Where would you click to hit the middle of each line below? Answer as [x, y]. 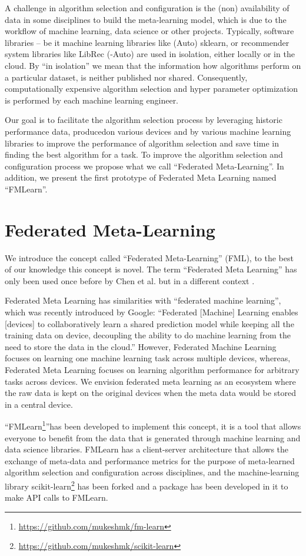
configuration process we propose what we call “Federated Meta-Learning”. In [144, 166]
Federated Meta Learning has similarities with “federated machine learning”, [143, 300]
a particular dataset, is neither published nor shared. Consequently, [126, 77]
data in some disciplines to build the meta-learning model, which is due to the [146, 19]
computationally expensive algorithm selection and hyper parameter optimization [152, 89]
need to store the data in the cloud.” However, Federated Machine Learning [141, 346]
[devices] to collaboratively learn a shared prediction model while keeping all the [149, 323]
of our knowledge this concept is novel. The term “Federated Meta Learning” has [151, 269]
